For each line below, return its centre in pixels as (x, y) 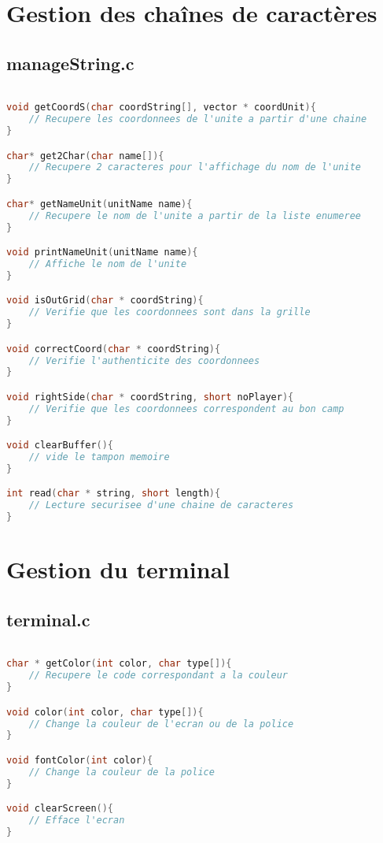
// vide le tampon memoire (99, 457)
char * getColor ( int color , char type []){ (119, 664)
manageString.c (70, 63)
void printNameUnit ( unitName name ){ (102, 253)
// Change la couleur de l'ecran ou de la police (161, 724)
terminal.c (48, 619)
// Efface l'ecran (77, 821)
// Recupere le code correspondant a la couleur (158, 676)
